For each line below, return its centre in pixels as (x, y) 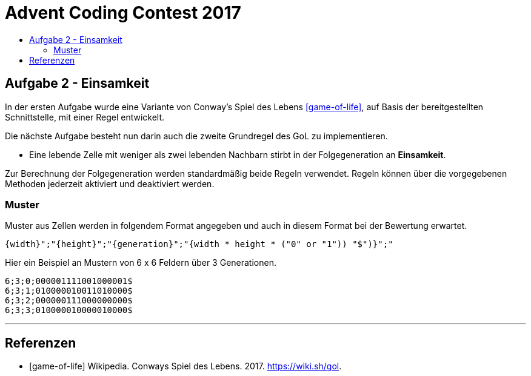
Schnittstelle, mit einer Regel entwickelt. (85, 117)
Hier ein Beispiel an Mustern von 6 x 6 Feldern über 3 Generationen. (141, 263)
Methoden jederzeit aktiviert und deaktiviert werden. (110, 183)
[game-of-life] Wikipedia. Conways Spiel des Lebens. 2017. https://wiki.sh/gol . (185, 366)
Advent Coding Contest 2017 (123, 13)
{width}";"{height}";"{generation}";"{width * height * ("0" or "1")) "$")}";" (199, 244)
